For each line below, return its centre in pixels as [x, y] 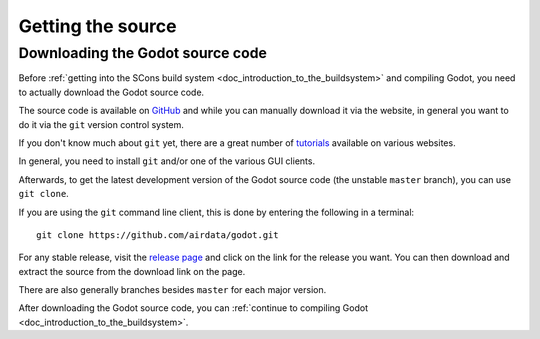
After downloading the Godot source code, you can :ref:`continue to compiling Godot [193, 308]
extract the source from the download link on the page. [132, 271]
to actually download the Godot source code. [111, 92]
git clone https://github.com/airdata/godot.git [157, 234]
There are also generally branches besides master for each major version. [172, 290]
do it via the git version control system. [101, 124]
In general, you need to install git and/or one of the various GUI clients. [166, 161]
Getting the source [97, 26]
